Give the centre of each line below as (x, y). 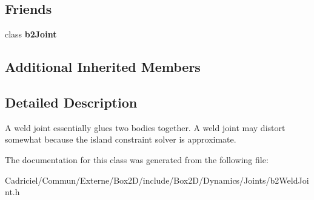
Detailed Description (71, 102)
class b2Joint (31, 34)
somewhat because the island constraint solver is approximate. (121, 139)
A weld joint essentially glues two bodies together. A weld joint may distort (145, 127)
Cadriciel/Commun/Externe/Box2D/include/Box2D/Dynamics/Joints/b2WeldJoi (157, 180)
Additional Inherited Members (103, 67)
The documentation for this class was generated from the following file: (137, 159)
